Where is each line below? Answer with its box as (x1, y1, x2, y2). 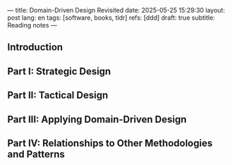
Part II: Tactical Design (7, 90, 109, 102)
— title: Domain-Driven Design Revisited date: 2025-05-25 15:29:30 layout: (7, 6, 226, 14)
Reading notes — (7, 21, 58, 29)
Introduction (7, 42, 63, 54)
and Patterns (7, 148, 66, 160)
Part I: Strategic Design (7, 65, 111, 77)
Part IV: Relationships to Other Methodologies (7, 137, 213, 149)
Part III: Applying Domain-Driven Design (7, 113, 187, 126)
